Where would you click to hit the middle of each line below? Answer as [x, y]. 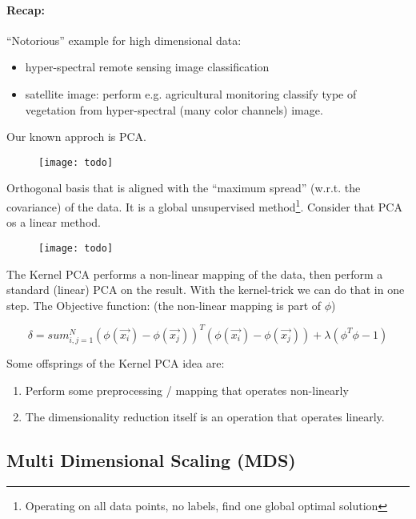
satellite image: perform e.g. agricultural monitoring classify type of [191, 93]
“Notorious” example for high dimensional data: [124, 40]
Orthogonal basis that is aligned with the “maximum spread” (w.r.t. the [184, 188]
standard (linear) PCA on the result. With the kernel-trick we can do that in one [206, 290]
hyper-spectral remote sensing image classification [147, 67]
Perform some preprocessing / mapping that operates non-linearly [187, 390]
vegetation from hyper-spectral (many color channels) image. [174, 109]
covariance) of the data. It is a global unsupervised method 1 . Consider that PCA [204, 205]
